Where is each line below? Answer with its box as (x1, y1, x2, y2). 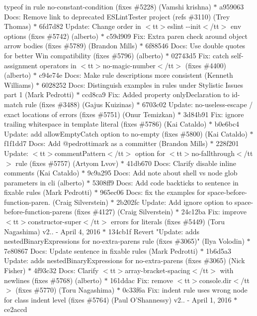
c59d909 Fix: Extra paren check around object (106, 30, 248, 41)
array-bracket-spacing (125, 265, 190, 276)
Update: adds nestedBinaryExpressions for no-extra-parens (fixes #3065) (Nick (4, 255, 245, 266)
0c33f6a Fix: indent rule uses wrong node (122, 285, 248, 295)
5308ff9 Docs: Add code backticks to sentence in (92, 177, 239, 187)
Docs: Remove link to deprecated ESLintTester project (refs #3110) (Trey (4, 11, 230, 21)
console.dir (199, 275, 232, 285)
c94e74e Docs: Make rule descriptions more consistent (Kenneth (39, 70, 233, 80)
